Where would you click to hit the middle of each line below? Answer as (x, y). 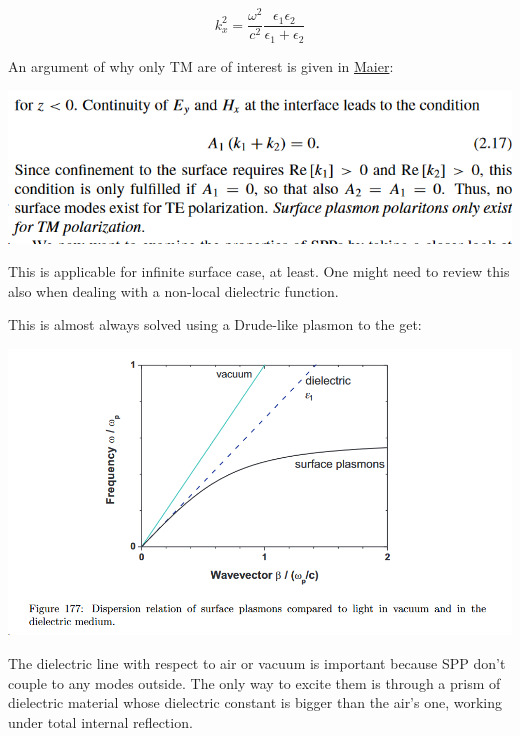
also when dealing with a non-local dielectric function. (173, 290)
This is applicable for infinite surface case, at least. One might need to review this (259, 271)
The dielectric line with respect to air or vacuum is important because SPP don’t (257, 662)
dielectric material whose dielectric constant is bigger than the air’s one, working (255, 702)
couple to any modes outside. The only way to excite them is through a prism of (254, 682)
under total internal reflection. (100, 721)
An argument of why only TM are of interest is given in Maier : (201, 65)
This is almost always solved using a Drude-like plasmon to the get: (215, 324)
